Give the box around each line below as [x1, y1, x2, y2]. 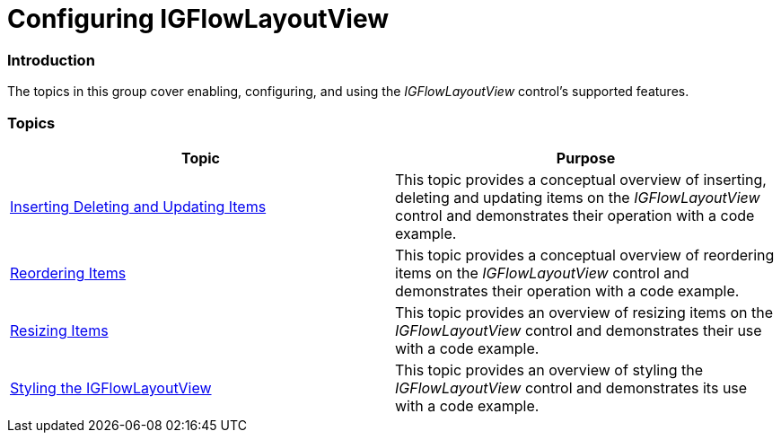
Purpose [556, 148, 616, 167]
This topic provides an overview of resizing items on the [395, 303, 774, 321]
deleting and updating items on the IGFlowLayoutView [395, 188, 760, 207]
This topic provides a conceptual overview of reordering [395, 245, 775, 264]
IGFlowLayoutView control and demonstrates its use [395, 378, 748, 397]
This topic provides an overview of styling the [395, 360, 703, 379]
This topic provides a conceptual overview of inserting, [395, 170, 767, 189]
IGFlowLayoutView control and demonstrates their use [395, 321, 762, 339]
